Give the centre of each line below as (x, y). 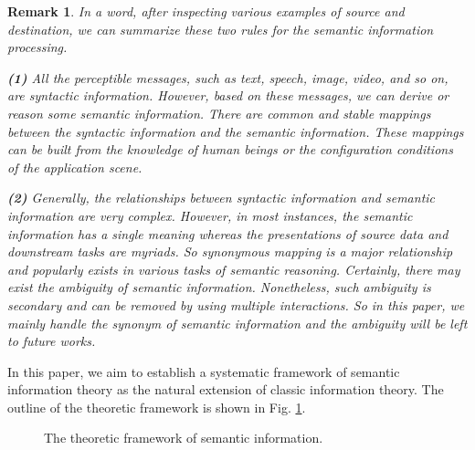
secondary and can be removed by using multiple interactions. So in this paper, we (236, 304)
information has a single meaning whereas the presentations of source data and (228, 233)
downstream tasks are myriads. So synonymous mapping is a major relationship (230, 251)
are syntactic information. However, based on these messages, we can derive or (228, 95)
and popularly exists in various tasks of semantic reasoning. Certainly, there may (234, 269)
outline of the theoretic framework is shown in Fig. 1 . (157, 407)
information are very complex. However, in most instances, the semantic (210, 215)
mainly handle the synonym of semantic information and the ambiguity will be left (237, 323)
